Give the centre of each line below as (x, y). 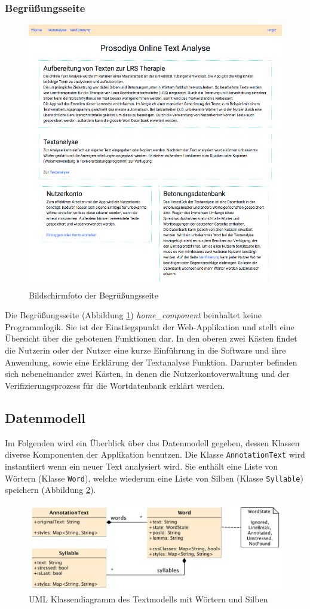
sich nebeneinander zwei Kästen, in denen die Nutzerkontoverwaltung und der (147, 374)
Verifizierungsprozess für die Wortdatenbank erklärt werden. (115, 385)
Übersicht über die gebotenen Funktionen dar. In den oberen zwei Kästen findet (151, 338)
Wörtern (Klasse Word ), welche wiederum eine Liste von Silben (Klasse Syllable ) (154, 478)
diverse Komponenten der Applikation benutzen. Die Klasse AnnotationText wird (155, 454)
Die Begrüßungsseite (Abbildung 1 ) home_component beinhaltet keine (133, 315)
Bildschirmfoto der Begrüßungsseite (93, 295)
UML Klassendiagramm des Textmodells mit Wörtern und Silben (148, 599)
